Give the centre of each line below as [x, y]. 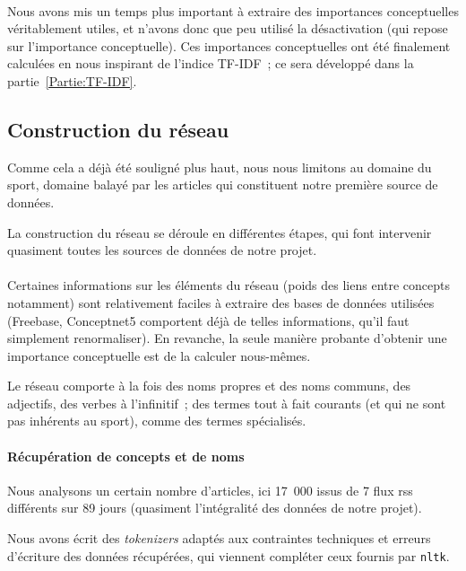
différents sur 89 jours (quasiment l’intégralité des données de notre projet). [215, 508]
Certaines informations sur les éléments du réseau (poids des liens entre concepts [229, 285]
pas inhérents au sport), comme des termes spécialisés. [157, 421]
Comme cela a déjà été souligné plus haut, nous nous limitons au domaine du [220, 167]
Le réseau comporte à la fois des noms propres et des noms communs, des [209, 386]
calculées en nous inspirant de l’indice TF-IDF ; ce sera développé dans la [211, 63]
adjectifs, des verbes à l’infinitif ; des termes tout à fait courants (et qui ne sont [227, 403]
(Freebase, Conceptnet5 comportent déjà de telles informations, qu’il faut [208, 320]
